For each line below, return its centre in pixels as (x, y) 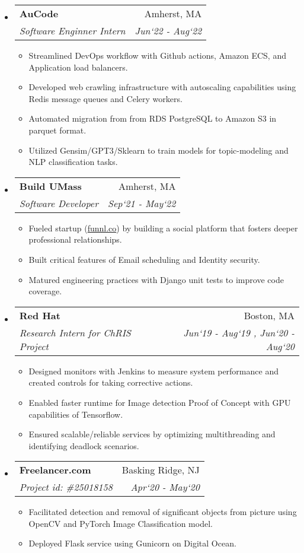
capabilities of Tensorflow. (76, 414)
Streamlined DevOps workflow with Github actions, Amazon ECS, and (157, 55)
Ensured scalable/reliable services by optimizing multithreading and (152, 434)
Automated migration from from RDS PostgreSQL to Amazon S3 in (153, 118)
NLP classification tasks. (73, 162)
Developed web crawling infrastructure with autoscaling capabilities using (162, 87)
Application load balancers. (78, 67)
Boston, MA (269, 315)
